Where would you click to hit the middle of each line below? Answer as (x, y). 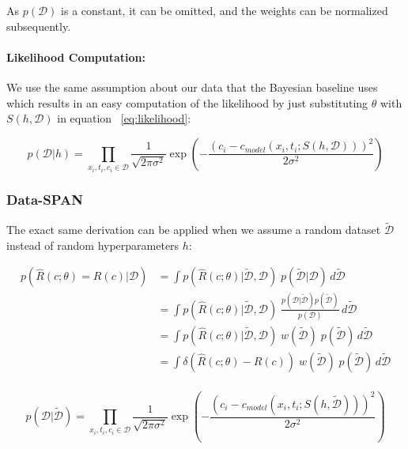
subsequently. (39, 26)
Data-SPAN (45, 199)
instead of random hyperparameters (93, 245)
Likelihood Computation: (76, 57)
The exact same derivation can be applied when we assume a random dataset (194, 230)
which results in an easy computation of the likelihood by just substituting (187, 102)
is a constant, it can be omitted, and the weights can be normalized (225, 10)
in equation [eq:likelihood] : (124, 118)
